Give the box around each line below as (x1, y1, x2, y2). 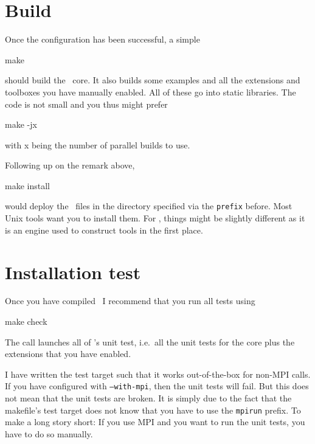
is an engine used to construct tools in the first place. (5, 223, 203, 236)
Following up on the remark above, (5, 159, 135, 172)
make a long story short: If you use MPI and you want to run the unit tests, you (5, 415, 305, 428)
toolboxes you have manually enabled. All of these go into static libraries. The (5, 85, 296, 98)
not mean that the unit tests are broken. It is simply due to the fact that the (5, 392, 292, 404)
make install (5, 179, 50, 192)
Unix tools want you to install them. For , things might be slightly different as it (5, 212, 305, 224)
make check (5, 315, 47, 328)
